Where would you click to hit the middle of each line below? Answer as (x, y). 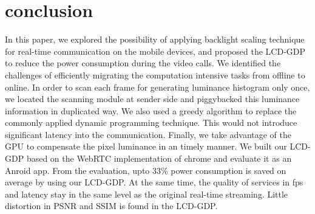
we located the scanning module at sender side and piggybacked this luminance (152, 99)
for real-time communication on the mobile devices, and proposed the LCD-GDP (155, 51)
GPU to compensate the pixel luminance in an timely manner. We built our (146, 146)
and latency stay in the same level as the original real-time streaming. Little (147, 194)
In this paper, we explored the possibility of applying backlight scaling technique (155, 39)
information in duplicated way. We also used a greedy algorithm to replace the (151, 110)
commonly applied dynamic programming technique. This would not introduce (151, 123)
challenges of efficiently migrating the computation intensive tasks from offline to (155, 74)
